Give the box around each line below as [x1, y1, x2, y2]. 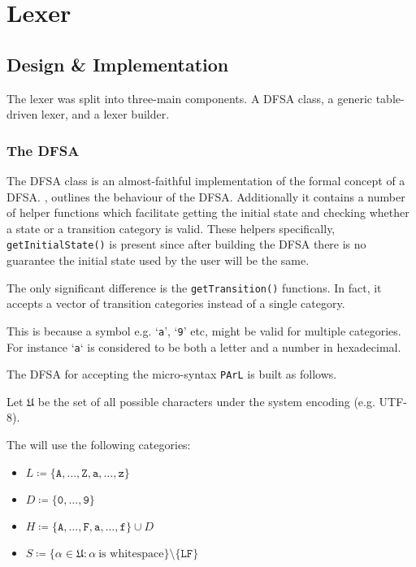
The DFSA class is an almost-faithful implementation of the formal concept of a [6, 171, 405, 188]
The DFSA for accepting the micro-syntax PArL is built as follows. [6, 366, 337, 383]
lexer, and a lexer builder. [41, 106, 170, 123]
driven [6, 106, 38, 123]
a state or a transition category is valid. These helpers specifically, [6, 219, 336, 236]
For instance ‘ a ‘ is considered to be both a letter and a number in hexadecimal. [6, 338, 401, 355]
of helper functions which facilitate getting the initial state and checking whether [6, 204, 409, 221]
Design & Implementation [6, 51, 229, 76]
